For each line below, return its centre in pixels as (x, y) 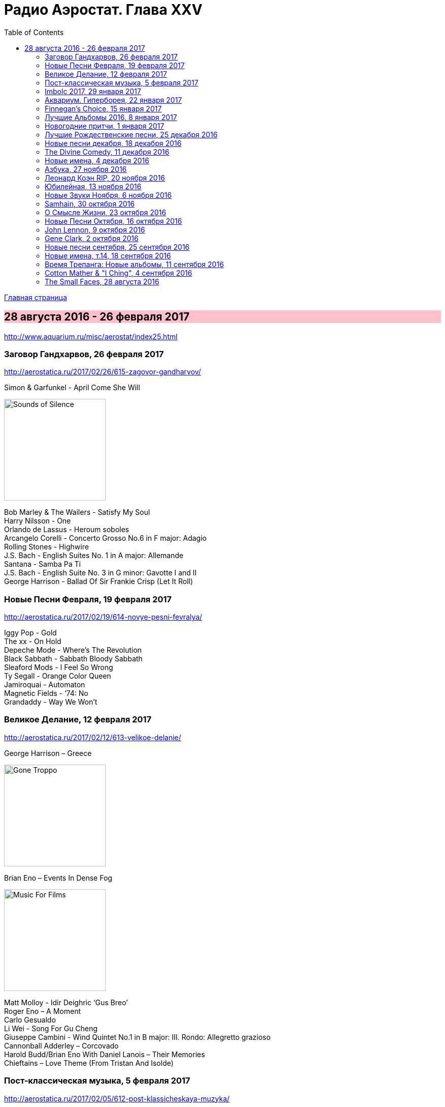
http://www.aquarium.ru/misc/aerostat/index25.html (91, 336)
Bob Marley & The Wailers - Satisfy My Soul (77, 512)
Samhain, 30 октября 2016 (90, 203)
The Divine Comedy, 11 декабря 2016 (107, 152)
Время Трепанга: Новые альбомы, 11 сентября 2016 (134, 264)
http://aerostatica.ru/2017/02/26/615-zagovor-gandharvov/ (103, 372)
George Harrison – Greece (48, 753)
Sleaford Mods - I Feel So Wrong (59, 667)
